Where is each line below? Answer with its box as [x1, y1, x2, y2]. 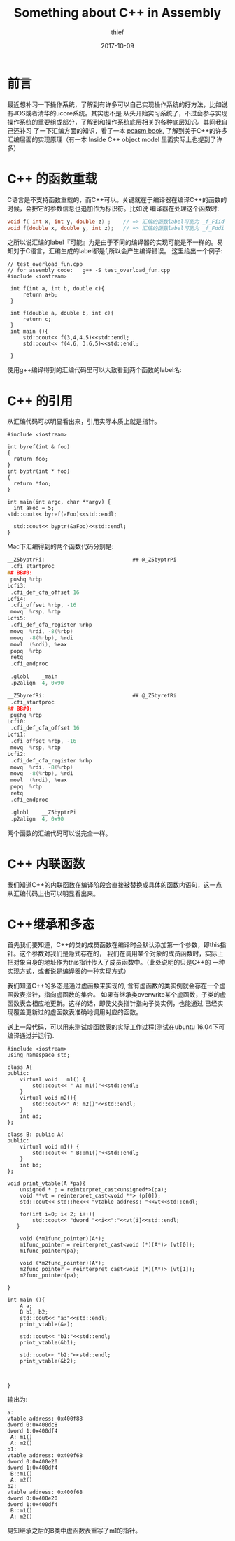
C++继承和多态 [7, 916, 94, 932]
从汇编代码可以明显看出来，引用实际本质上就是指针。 [7, 418, 161, 426]
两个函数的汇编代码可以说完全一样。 [7, 829, 112, 837]
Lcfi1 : [7, 731, 27, 739]
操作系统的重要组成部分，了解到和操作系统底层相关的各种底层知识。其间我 [7, 118, 222, 126]
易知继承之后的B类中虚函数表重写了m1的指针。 [7, 1526, 142, 1535]
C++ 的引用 [7, 393, 73, 409]
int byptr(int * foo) [7, 468, 71, 475]
